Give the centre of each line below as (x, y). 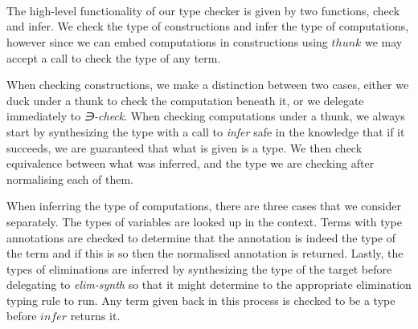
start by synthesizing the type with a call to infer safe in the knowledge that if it (206, 131)
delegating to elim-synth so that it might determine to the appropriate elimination (209, 284)
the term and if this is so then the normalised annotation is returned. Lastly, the (205, 253)
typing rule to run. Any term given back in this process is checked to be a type (201, 300)
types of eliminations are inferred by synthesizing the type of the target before (199, 268)
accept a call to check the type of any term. (114, 57)
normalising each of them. (70, 179)
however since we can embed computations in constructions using (167, 41)
